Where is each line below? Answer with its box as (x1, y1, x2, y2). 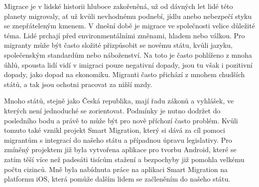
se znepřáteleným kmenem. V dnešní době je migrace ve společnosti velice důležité (4, 20, 255, 31)
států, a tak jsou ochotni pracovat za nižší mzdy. (4, 79, 152, 89)
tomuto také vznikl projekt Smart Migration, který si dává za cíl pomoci (4, 125, 225, 135)
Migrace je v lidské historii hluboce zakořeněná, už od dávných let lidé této (4, 1, 233, 11)
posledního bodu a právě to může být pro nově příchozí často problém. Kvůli (4, 115, 238, 125)
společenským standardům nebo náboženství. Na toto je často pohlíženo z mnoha (4, 49, 252, 60)
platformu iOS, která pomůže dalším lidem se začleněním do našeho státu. (4, 174, 231, 184)
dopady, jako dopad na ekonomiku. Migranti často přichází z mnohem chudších (4, 69, 245, 80)
